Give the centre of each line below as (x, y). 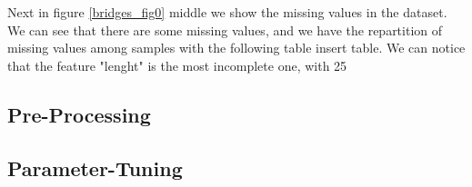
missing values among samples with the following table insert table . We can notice (236, 48)
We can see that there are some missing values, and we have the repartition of (225, 30)
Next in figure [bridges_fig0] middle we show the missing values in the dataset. (227, 12)
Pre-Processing (79, 114)
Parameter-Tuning (95, 167)
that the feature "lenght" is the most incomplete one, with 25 (177, 65)
